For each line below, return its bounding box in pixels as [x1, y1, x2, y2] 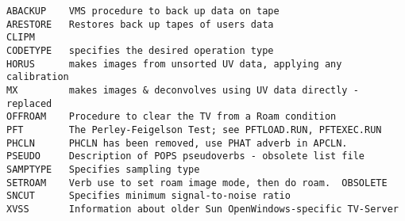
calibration [6, 71, 69, 83]
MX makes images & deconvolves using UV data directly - [6, 84, 359, 96]
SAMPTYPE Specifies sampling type [6, 163, 200, 175]
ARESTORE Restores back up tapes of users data [6, 18, 274, 30]
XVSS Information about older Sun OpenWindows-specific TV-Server [6, 203, 399, 215]
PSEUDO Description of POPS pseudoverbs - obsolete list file [6, 151, 365, 162]
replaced [6, 97, 52, 109]
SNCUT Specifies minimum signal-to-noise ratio [6, 190, 291, 202]
